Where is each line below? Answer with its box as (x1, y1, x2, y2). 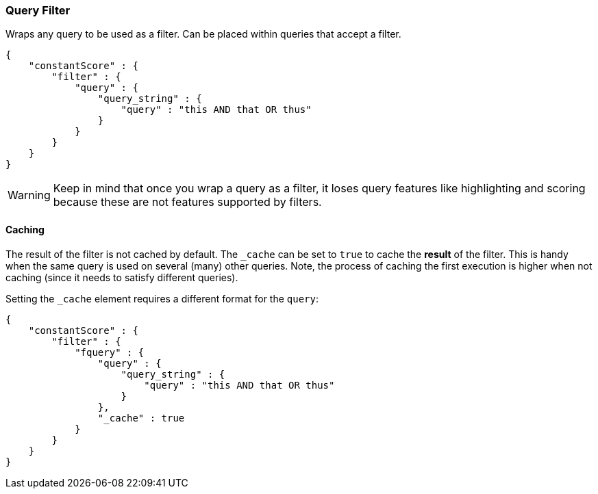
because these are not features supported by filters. (53, 195, 322, 209)
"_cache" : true (97, 412, 185, 424)
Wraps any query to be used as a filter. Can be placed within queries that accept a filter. (5, 28, 401, 40)
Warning (8, 188, 51, 203)
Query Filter (5, 3, 71, 17)
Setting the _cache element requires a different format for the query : (5, 292, 319, 304)
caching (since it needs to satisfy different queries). (5, 271, 238, 283)
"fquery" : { (75, 346, 145, 358)
